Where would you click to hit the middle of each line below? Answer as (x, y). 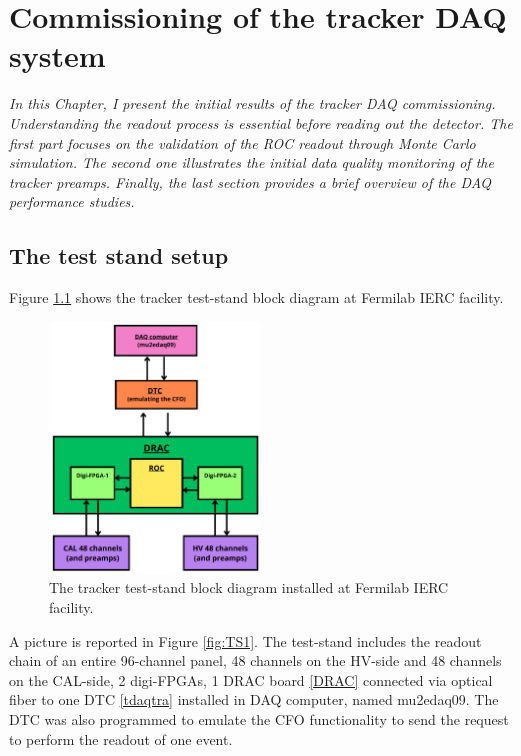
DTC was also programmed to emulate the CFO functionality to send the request (259, 718)
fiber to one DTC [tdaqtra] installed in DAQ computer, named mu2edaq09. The (254, 699)
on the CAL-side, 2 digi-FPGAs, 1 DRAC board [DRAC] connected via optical (251, 679)
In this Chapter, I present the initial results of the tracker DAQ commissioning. (252, 103)
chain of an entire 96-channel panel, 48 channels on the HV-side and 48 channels (255, 660)
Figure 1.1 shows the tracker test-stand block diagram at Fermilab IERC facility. (256, 297)
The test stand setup (119, 255)
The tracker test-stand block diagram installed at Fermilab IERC (249, 587)
